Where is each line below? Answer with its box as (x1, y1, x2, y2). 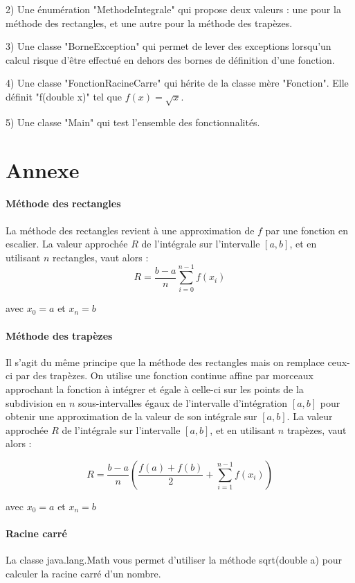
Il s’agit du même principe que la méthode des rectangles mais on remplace (6, 354, 325, 369)
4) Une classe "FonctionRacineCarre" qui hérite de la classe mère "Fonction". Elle (6, 76, 349, 90)
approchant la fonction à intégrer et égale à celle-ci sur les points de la (6, 381, 304, 396)
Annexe (6, 155, 80, 184)
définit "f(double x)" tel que (6, 89, 122, 103)
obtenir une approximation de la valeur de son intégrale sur (6, 409, 257, 424)
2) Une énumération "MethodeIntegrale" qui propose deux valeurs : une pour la (6, 2, 341, 16)
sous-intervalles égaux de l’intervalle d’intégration (78, 395, 288, 410)
